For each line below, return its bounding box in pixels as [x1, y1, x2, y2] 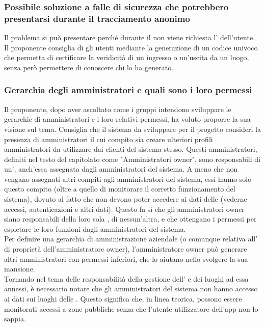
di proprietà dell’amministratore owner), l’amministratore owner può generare [4, 243, 247, 254]
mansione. [4, 263, 35, 274]
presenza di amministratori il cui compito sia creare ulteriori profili [4, 133, 213, 144]
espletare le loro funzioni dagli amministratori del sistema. [4, 223, 186, 234]
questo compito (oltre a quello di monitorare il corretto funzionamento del [4, 183, 235, 194]
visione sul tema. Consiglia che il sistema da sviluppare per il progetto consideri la [4, 123, 261, 134]
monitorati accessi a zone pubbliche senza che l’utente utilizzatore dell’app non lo [4, 303, 258, 314]
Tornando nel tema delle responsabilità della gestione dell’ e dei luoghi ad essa [4, 273, 249, 284]
